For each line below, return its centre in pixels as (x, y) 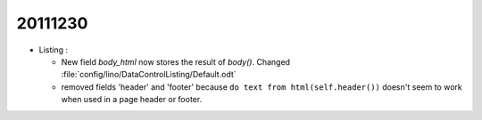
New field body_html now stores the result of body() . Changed (175, 61)
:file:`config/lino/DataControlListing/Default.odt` (149, 75)
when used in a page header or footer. (132, 100)
